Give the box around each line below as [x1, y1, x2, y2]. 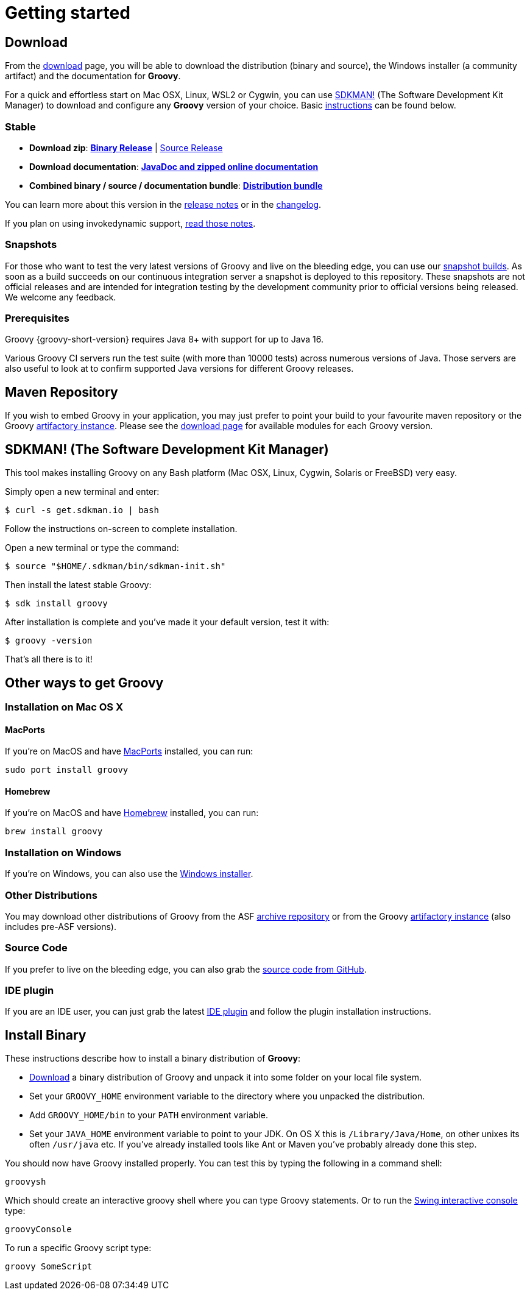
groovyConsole [5, 1224, 72, 1235]
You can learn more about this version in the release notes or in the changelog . [5, 199, 322, 210]
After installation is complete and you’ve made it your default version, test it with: [5, 617, 330, 628]
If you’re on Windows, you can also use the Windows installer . [5, 868, 253, 879]
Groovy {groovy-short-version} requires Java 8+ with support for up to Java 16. [5, 334, 323, 345]
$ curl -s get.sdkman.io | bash [5, 505, 159, 516]
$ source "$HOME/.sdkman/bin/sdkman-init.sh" [5, 561, 226, 572]
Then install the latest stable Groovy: [5, 580, 152, 591]
